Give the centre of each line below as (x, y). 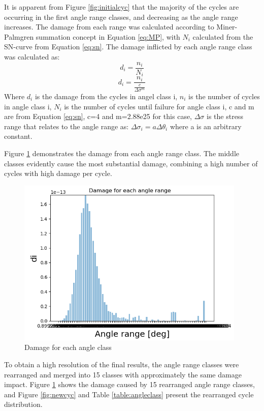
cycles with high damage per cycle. (58, 173)
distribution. (23, 404)
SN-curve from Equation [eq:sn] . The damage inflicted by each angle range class (128, 47)
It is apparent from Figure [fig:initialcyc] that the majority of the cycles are (122, 7)
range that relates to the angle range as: (67, 126)
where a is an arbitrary (206, 126)
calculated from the (223, 36)
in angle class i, (28, 106)
